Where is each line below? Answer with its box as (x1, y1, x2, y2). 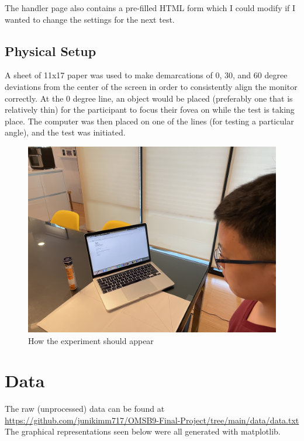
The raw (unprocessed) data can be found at (5, 402, 165, 415)
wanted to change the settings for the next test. (5, 13, 175, 25)
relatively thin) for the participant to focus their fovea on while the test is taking (5, 103, 295, 116)
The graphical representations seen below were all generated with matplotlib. (5, 425, 281, 437)
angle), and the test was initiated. (5, 126, 126, 138)
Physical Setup (5, 41, 96, 60)
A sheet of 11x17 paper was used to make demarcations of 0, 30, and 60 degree (5, 69, 288, 81)
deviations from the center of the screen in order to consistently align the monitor (5, 80, 298, 92)
